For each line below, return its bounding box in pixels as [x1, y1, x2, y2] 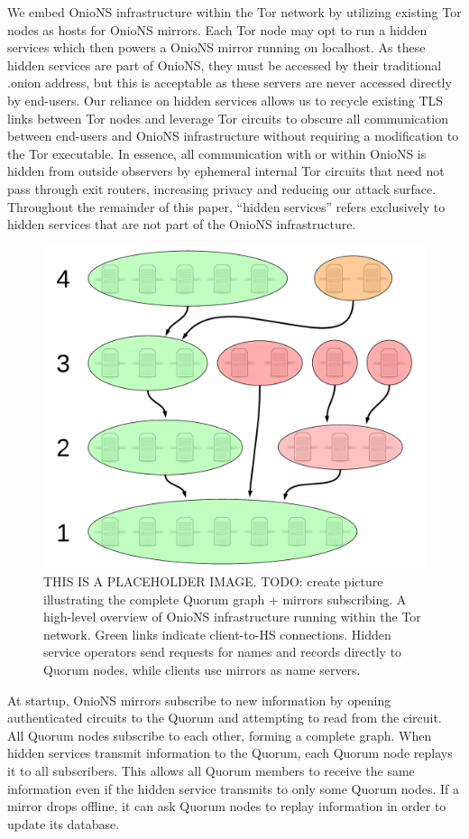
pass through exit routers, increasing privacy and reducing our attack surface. [7, 179, 437, 198]
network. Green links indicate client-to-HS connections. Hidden [43, 624, 391, 643]
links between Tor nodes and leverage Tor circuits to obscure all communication [7, 108, 448, 127]
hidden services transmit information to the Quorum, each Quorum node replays [7, 743, 453, 762]
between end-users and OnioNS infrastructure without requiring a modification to [7, 126, 459, 145]
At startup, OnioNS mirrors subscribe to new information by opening [7, 690, 391, 709]
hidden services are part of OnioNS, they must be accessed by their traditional [7, 55, 442, 74]
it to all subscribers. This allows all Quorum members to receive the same [7, 761, 415, 779]
